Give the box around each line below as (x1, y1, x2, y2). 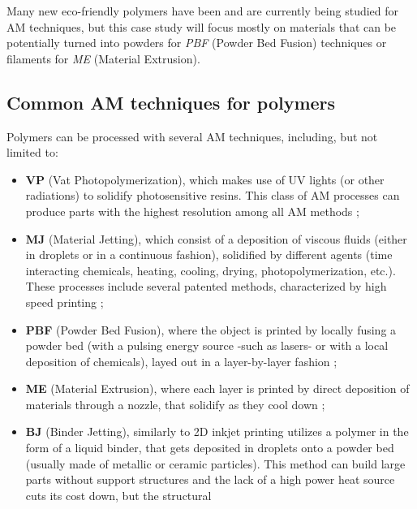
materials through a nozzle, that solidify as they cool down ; (25, 395, 325, 412)
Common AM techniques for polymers (6, 89, 336, 114)
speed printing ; (25, 293, 104, 310)
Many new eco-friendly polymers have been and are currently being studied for (6, 2, 399, 19)
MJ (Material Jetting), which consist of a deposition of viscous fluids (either (25, 230, 407, 247)
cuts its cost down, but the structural (25, 486, 212, 503)
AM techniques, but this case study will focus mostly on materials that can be (6, 18, 397, 35)
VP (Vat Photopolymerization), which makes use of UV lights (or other (25, 170, 385, 188)
